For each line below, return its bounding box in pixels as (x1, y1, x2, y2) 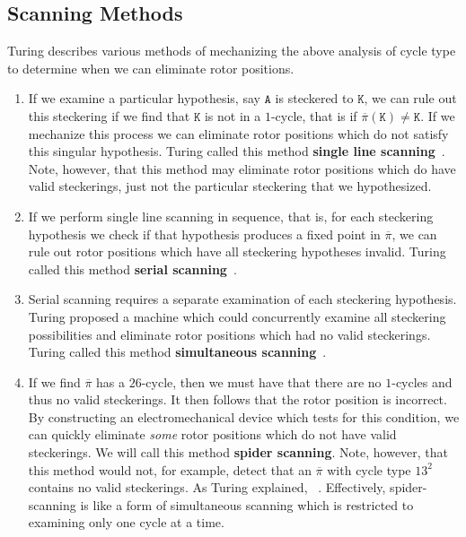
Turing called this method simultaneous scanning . (28, 342, 327, 361)
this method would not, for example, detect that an (28, 460, 312, 479)
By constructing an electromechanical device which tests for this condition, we (28, 407, 460, 426)
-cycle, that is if (270, 106, 357, 125)
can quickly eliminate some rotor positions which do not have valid (28, 425, 397, 444)
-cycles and (391, 372, 453, 391)
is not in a (204, 106, 261, 125)
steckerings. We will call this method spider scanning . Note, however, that (28, 443, 449, 462)
